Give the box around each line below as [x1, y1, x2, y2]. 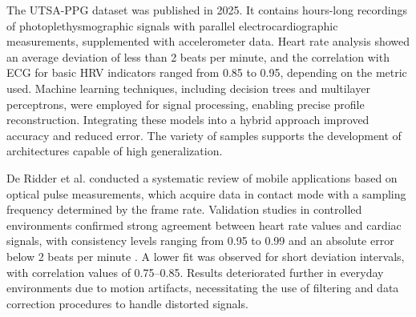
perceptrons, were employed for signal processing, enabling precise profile [6, 95, 365, 112]
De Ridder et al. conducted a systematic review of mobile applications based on [6, 169, 398, 186]
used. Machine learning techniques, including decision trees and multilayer [6, 79, 370, 96]
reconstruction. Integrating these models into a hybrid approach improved [6, 111, 370, 128]
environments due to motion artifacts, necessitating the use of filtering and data [6, 279, 399, 296]
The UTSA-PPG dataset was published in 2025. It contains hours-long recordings [6, 2, 408, 18]
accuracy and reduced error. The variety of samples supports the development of [6, 126, 402, 143]
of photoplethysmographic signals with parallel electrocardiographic [6, 17, 338, 34]
